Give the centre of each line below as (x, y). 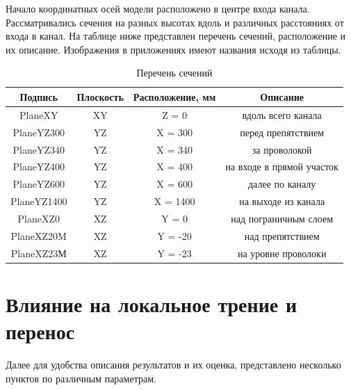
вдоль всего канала (282, 114)
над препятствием (282, 235)
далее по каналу (282, 184)
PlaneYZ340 (39, 149)
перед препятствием (282, 132)
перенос (40, 331)
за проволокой (282, 149)
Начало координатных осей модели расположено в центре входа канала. (158, 8)
